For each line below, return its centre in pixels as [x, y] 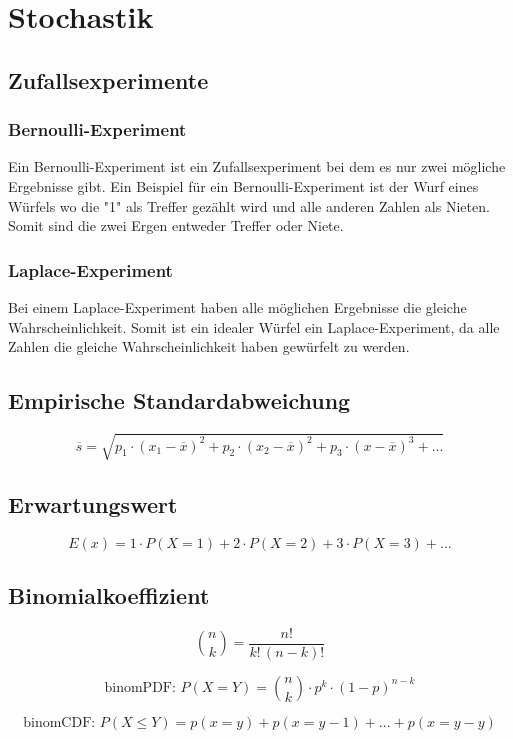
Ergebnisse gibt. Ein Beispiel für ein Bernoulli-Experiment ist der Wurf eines [243, 185]
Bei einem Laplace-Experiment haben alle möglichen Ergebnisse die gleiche [237, 306]
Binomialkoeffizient [109, 595]
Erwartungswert [93, 503]
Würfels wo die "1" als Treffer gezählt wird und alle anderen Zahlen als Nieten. [249, 205]
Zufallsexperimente [108, 79]
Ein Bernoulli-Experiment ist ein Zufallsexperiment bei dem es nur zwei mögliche [257, 166]
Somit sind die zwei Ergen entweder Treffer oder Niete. [176, 225]
